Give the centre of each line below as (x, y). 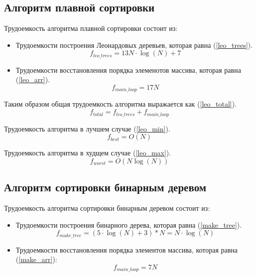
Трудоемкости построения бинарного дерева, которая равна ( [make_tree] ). (129, 224)
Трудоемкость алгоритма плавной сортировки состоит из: (91, 28)
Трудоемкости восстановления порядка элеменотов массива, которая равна (128, 69)
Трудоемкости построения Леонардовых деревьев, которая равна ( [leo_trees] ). (134, 45)
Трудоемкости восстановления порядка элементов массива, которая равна (127, 249)
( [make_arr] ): (36, 259)
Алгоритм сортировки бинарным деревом (105, 187)
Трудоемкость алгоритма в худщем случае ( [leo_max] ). (88, 153)
